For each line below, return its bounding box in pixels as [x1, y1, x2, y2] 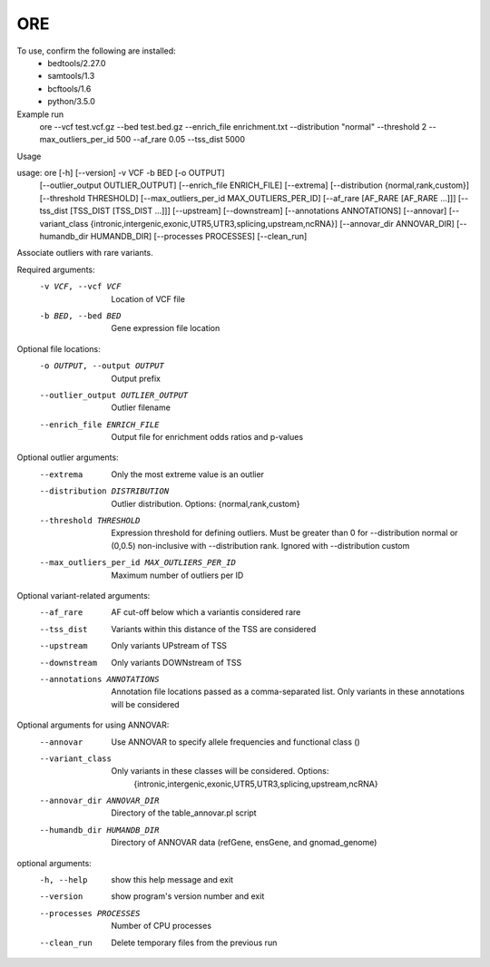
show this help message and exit [111, 874, 233, 885]
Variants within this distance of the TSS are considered [111, 623, 317, 634]
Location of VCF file [111, 293, 186, 304]
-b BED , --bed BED [39, 310, 122, 321]
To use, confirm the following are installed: [16, 45, 176, 56]
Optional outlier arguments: [16, 452, 119, 463]
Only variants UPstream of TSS [111, 640, 227, 651]
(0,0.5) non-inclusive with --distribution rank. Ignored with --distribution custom [111, 540, 410, 551]
